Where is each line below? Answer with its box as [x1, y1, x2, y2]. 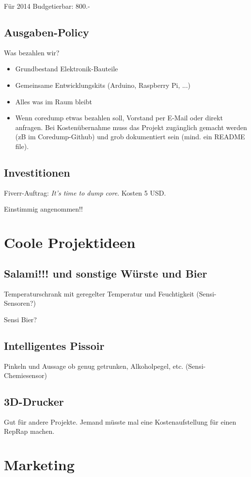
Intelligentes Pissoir [4, 338, 105, 353]
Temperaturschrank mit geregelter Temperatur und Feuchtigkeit [4, 288, 194, 298]
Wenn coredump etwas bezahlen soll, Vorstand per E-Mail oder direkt [15, 113, 223, 123]
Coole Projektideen [4, 232, 136, 252]
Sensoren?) [4, 298, 36, 308]
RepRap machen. [4, 426, 55, 436]
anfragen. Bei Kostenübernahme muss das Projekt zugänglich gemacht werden [15, 122, 247, 132]
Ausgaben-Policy [4, 24, 89, 39]
